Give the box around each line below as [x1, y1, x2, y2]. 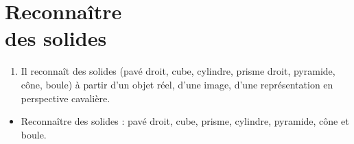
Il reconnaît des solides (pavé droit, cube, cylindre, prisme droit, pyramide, [21, 64, 335, 78]
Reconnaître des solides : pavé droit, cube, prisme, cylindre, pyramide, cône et [21, 114, 349, 128]
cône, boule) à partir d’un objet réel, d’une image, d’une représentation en [21, 77, 333, 91]
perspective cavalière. [21, 91, 110, 105]
